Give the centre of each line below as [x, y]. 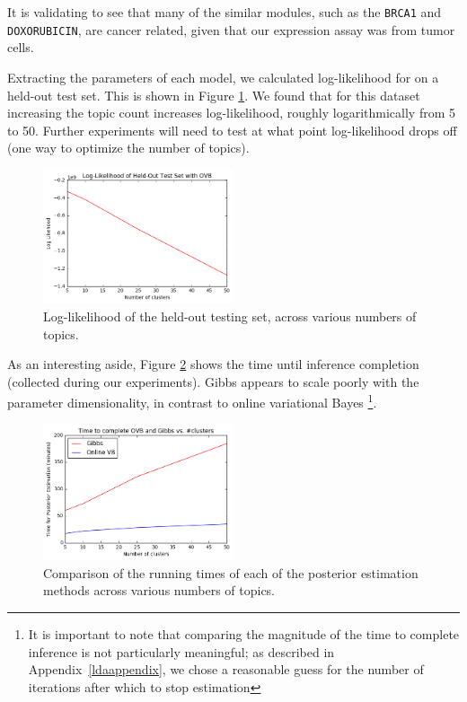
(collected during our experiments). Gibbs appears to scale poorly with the [213, 381]
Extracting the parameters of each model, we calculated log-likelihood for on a [223, 77]
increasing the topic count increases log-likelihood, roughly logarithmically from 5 [232, 113]
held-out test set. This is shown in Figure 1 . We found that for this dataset [214, 95]
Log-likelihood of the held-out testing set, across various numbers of [230, 316]
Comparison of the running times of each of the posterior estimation [231, 572]
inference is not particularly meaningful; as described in [181, 651]
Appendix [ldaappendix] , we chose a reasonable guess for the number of [226, 669]
